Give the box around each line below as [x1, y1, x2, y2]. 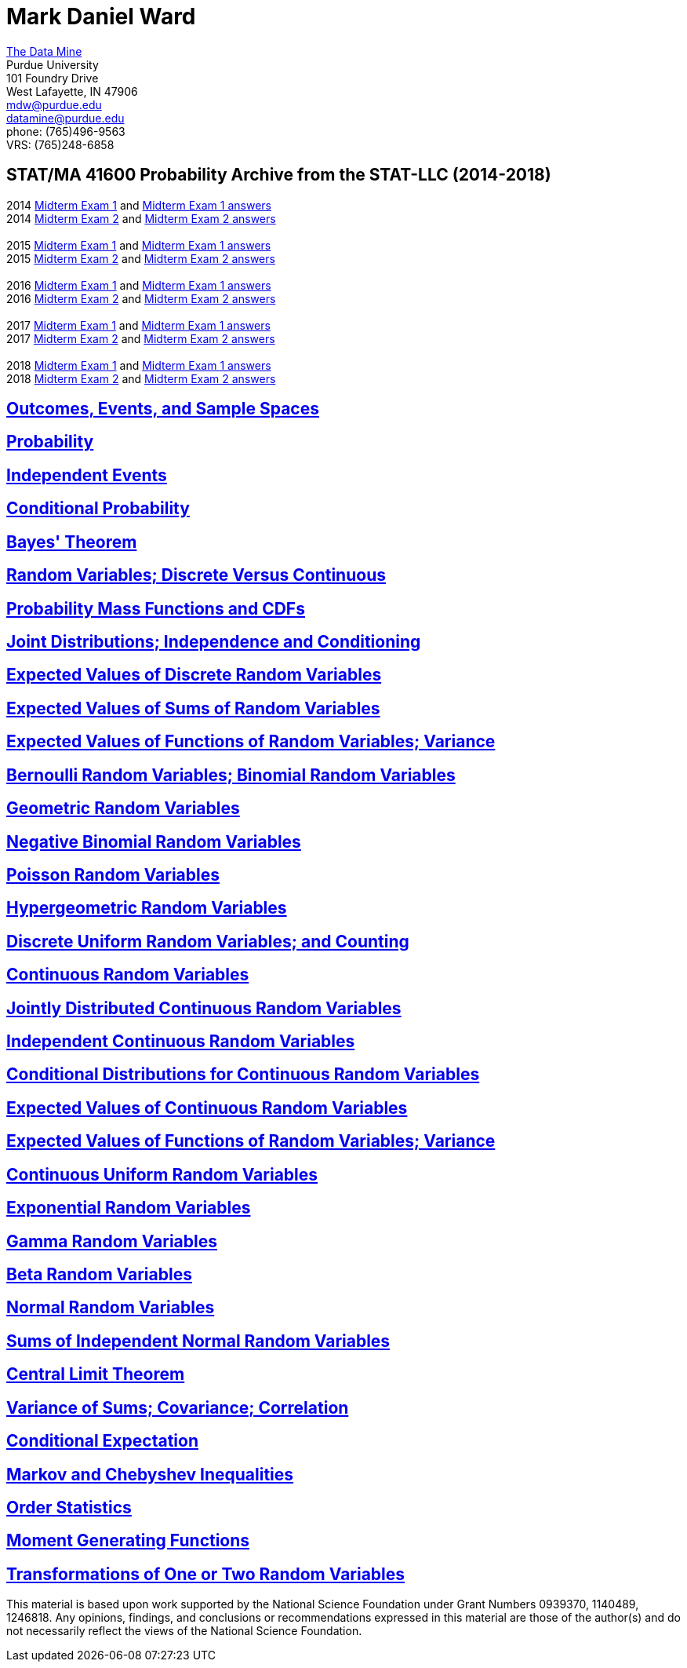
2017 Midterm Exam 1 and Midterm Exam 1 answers [6, 318, 271, 332]
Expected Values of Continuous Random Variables [6, 1097, 408, 1118]
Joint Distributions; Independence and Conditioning [6, 631, 421, 652]
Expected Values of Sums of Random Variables [6, 698, 380, 718]
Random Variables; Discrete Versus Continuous [6, 565, 386, 586]
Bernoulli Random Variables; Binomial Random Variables [6, 765, 456, 785]
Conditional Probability [6, 498, 190, 519]
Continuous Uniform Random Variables [6, 1164, 318, 1184]
